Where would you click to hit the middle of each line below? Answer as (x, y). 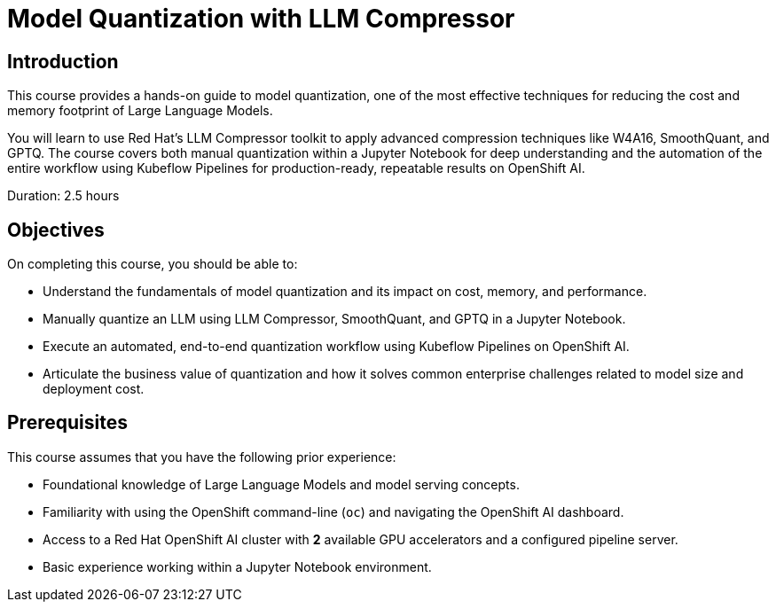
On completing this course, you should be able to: (153, 264)
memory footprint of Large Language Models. (140, 111)
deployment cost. (94, 389)
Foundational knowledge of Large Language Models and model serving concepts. (281, 484)
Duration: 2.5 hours (63, 196)
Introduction (63, 61)
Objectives (56, 230)
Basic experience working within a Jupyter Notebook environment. (237, 566)
